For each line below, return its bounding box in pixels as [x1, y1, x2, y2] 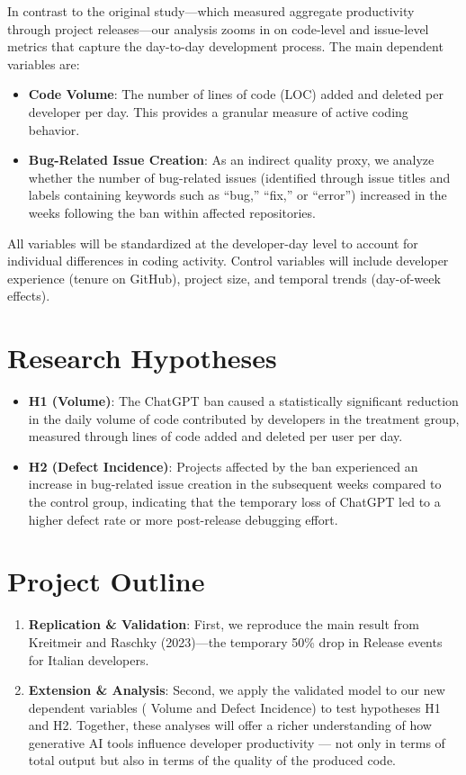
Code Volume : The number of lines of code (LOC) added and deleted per [28, 85, 444, 104]
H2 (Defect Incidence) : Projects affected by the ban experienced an [28, 456, 418, 475]
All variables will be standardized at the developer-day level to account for [7, 233, 418, 252]
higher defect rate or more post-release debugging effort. [28, 509, 338, 528]
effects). [7, 286, 50, 305]
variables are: [7, 54, 80, 73]
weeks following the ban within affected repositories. [28, 203, 316, 221]
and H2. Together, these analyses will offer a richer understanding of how [28, 716, 432, 734]
